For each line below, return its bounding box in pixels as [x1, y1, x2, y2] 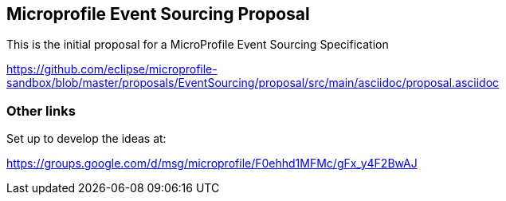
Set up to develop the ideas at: [6, 132, 167, 146]
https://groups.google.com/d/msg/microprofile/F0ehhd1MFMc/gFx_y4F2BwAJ [6, 156, 418, 171]
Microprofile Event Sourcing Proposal [6, 4, 310, 24]
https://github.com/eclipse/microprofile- [6, 62, 218, 77]
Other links [6, 102, 76, 119]
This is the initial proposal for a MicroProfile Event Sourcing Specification [6, 37, 389, 52]
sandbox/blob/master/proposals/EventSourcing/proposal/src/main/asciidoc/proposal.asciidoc [6, 76, 500, 90]
